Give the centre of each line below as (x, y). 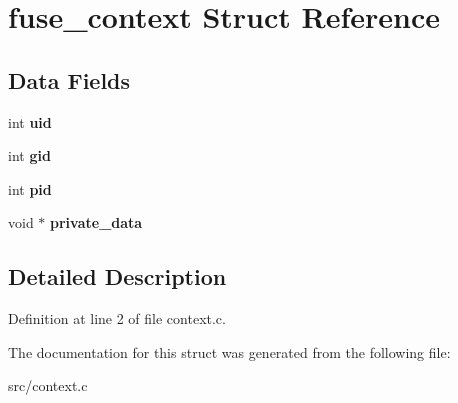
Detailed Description (117, 276)
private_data (96, 222)
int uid (30, 121)
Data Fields (69, 79)
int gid (29, 155)
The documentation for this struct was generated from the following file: (229, 351)
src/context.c (48, 385)
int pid (30, 188)
